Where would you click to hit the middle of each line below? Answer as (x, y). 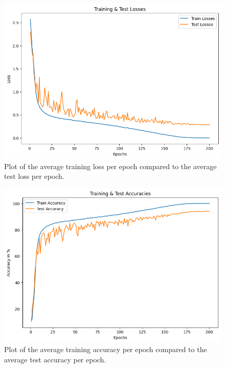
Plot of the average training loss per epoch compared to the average (110, 166)
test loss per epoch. (34, 176)
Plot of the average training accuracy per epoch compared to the (106, 349)
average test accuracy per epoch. (55, 359)
